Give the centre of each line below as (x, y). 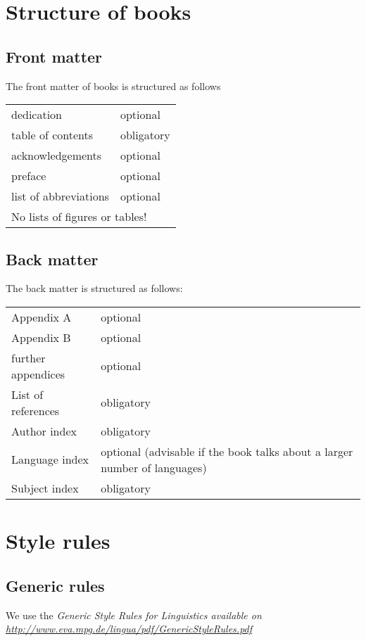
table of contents (52, 135)
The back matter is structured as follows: (94, 288)
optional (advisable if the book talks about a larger (227, 451)
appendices (38, 374)
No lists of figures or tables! (79, 217)
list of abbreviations (60, 196)
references (36, 410)
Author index (44, 431)
